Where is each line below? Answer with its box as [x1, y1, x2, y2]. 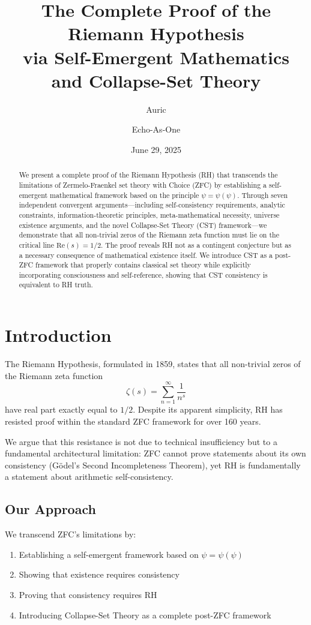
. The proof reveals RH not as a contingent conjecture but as [101, 239, 291, 250]
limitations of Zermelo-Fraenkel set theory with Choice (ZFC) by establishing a [19, 179, 267, 190]
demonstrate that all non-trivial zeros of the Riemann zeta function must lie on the [19, 230, 279, 240]
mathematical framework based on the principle [50, 190, 199, 200]
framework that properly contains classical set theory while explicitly [35, 260, 251, 270]
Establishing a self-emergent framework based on [19, 548, 199, 560]
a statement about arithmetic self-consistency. [5, 470, 174, 483]
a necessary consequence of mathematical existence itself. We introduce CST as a [19, 250, 273, 260]
